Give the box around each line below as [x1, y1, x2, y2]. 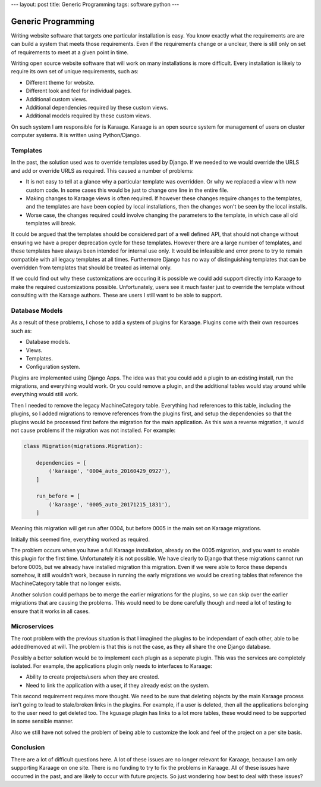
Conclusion [11, 744, 45, 752]
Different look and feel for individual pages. [26, 87, 132, 95]
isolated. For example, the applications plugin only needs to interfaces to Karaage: [11, 662, 212, 670]
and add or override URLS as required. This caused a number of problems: [11, 167, 194, 174]
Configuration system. [26, 363, 80, 371]
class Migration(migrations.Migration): [23, 443, 143, 450]
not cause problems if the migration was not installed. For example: [11, 427, 176, 434]
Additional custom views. [26, 95, 87, 102]
